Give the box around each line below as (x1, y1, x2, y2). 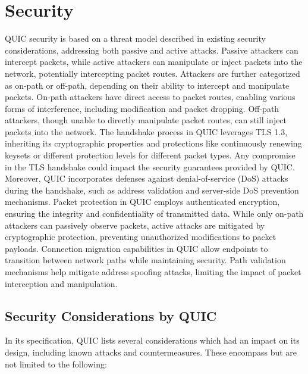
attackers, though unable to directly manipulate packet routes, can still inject (5, 114, 287, 126)
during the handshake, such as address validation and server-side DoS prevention (5, 183, 299, 196)
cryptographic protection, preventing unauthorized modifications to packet (5, 230, 276, 243)
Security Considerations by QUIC (5, 306, 217, 325)
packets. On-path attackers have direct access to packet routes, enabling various (5, 91, 296, 103)
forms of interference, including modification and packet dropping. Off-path (5, 102, 279, 114)
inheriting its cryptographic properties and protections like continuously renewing (5, 137, 302, 149)
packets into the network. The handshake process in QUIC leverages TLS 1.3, (5, 125, 288, 138)
